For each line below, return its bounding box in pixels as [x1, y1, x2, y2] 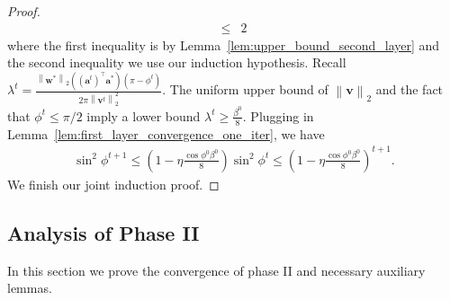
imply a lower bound [86, 106, 201, 125]
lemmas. [7, 278, 52, 297]
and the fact [375, 80, 444, 99]
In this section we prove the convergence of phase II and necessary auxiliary [7, 260, 426, 279]
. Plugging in [242, 106, 314, 125]
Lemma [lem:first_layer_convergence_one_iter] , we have [7, 124, 325, 143]
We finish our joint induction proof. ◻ [7, 174, 220, 193]
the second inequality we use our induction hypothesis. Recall [7, 53, 346, 72]
